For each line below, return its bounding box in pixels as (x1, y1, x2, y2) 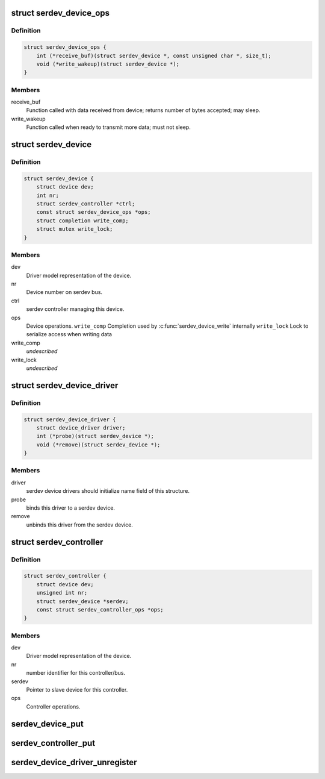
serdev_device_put (11, 719, 84, 729)
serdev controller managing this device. (26, 305, 125, 313)
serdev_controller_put (11, 738, 96, 748)
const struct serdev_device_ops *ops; (36, 208, 151, 216)
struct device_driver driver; (36, 424, 126, 431)
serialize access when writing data (26, 331, 113, 338)
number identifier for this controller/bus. (26, 669, 126, 677)
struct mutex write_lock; (36, 226, 113, 233)
